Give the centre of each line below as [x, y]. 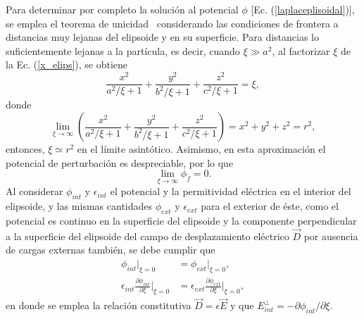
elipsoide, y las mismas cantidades [79, 206]
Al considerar [34, 191]
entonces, [25, 149]
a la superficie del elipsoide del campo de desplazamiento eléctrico [148, 236]
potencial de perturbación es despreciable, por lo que [120, 162]
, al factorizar [301, 50]
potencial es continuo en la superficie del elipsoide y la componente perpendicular [181, 221]
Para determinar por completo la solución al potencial [122, 9]
